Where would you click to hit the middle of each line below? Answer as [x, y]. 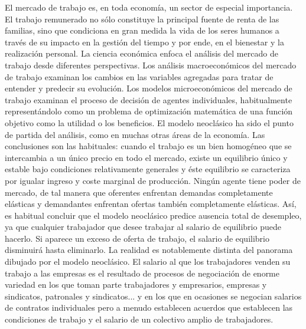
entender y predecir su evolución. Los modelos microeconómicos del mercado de [149, 88]
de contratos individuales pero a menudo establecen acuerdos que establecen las [149, 307]
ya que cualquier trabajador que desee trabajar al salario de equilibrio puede [143, 227]
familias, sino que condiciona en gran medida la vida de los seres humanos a [142, 30]
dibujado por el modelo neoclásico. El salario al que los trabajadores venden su [148, 261]
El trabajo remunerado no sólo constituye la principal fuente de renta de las [142, 19]
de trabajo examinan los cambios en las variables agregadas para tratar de [139, 76]
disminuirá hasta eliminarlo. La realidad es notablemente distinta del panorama [149, 250]
